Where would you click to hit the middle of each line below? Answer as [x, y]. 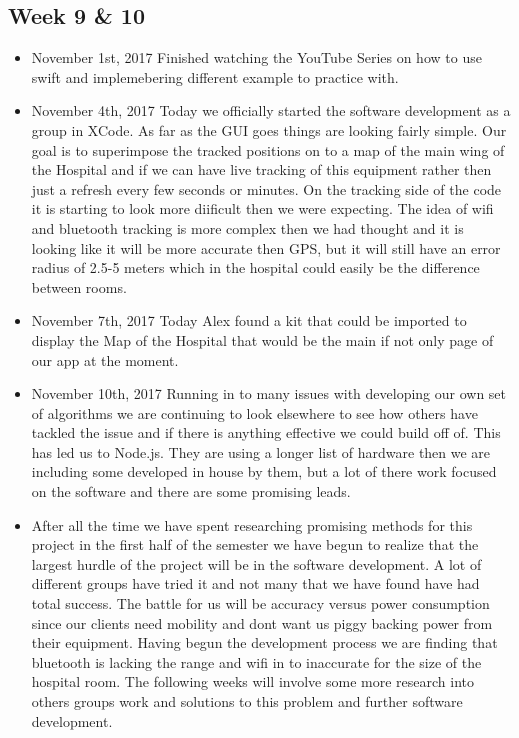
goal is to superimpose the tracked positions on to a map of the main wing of [268, 149]
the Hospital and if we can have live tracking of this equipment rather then [261, 169]
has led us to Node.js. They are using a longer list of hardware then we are [261, 451]
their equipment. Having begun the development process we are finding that [264, 642]
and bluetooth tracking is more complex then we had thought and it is [247, 227]
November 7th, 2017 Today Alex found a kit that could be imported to [249, 320]
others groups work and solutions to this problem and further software [247, 701]
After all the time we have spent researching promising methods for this [252, 524]
